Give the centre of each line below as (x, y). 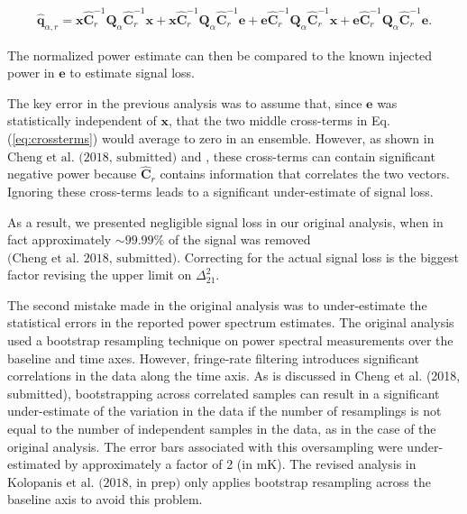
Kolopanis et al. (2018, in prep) (94, 483)
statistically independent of (82, 120)
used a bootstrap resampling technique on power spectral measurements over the (230, 340)
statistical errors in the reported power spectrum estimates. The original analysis (231, 322)
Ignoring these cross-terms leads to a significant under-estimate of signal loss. (220, 191)
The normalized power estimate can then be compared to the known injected (220, 55)
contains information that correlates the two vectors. (305, 174)
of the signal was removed (239, 239)
